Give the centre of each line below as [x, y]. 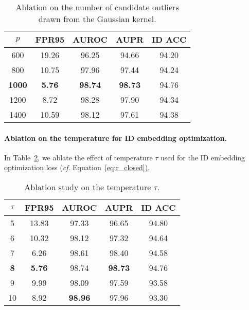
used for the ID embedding [203, 157]
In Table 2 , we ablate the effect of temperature [78, 157]
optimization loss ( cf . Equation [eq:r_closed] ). [77, 167]
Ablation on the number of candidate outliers [97, 7]
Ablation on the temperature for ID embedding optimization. [116, 138]
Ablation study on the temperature [88, 187]
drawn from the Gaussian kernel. [97, 19]
